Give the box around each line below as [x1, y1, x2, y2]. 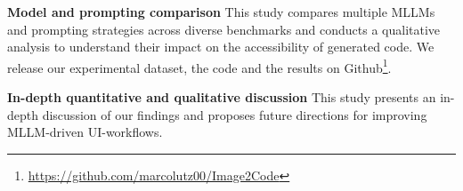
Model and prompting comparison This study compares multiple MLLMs [7, 3, 435, 20]
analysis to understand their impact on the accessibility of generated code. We [7, 37, 435, 56]
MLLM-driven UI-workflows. [7, 123, 163, 141]
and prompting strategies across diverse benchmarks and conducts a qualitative [7, 20, 441, 38]
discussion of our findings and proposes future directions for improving [42, 105, 427, 123]
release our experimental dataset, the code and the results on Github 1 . [7, 55, 392, 76]
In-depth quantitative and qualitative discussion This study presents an [7, 88, 436, 107]
